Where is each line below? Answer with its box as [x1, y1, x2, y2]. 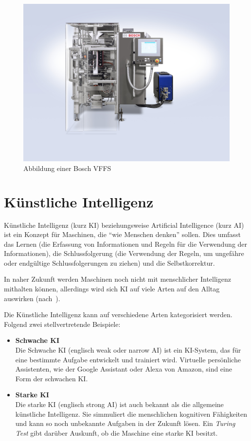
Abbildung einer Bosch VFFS [23, 163, 111, 173]
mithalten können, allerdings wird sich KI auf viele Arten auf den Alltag [4, 284, 220, 294]
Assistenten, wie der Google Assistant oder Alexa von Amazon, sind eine [15, 364, 232, 374]
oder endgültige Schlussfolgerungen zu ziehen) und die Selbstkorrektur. [4, 257, 215, 268]
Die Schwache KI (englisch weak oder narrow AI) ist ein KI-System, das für [15, 345, 241, 355]
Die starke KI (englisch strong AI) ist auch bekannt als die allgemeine [15, 399, 224, 409]
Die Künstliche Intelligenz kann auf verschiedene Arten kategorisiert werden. [4, 309, 233, 320]
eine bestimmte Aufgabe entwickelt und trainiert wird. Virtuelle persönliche [15, 354, 241, 364]
